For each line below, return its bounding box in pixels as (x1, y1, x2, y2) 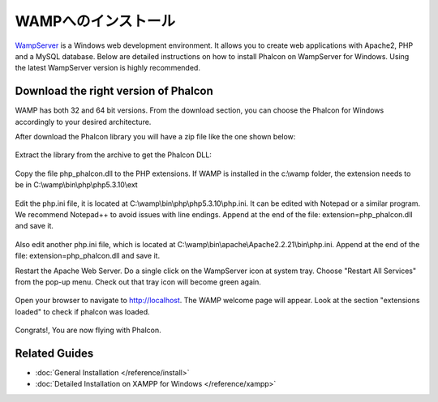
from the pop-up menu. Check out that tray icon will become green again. (15, 276, 261, 287)
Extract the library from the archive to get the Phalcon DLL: (15, 150, 213, 160)
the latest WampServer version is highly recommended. (15, 63, 200, 73)
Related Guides (15, 346, 94, 360)
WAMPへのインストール (15, 12, 176, 30)
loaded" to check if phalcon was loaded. (15, 306, 150, 316)
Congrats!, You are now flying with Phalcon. (15, 325, 161, 336)
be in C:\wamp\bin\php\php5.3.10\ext (15, 180, 138, 190)
